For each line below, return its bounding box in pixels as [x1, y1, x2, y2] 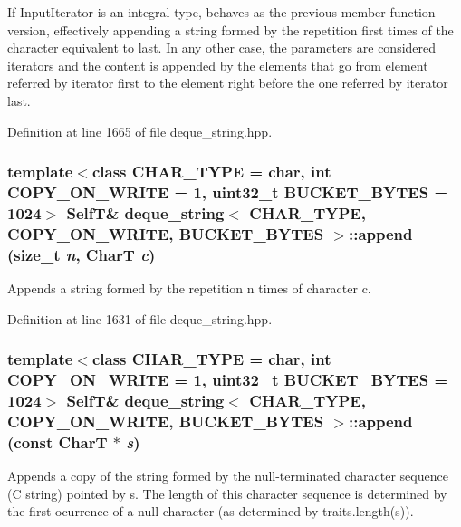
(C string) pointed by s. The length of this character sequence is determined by [7, 484, 447, 503]
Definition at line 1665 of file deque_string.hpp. [7, 121, 273, 140]
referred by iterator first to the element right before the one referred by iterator [7, 73, 448, 92]
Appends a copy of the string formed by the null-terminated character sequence [7, 466, 448, 485]
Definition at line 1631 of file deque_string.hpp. [7, 309, 273, 328]
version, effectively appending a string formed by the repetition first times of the [7, 20, 454, 39]
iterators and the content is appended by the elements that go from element [7, 55, 428, 74]
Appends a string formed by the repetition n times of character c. [7, 279, 371, 298]
